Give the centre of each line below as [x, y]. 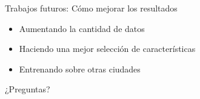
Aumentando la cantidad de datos [82, 28]
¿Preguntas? [28, 89]
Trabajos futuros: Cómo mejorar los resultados [91, 8]
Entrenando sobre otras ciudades [80, 69]
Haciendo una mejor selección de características [107, 49]
